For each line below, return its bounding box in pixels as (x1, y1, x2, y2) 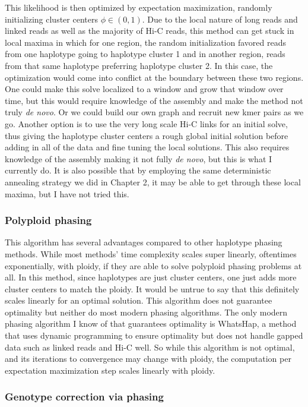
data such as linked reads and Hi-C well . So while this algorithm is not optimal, (5, 340, 295, 353)
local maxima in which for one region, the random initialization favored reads (5, 36, 286, 48)
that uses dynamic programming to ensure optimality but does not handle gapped (5, 329, 303, 342)
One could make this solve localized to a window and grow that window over (5, 83, 284, 95)
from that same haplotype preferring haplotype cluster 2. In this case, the (5, 59, 273, 71)
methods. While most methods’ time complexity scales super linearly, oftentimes (5, 247, 297, 260)
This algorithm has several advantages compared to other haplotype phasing (5, 236, 282, 248)
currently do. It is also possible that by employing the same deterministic (5, 164, 271, 176)
